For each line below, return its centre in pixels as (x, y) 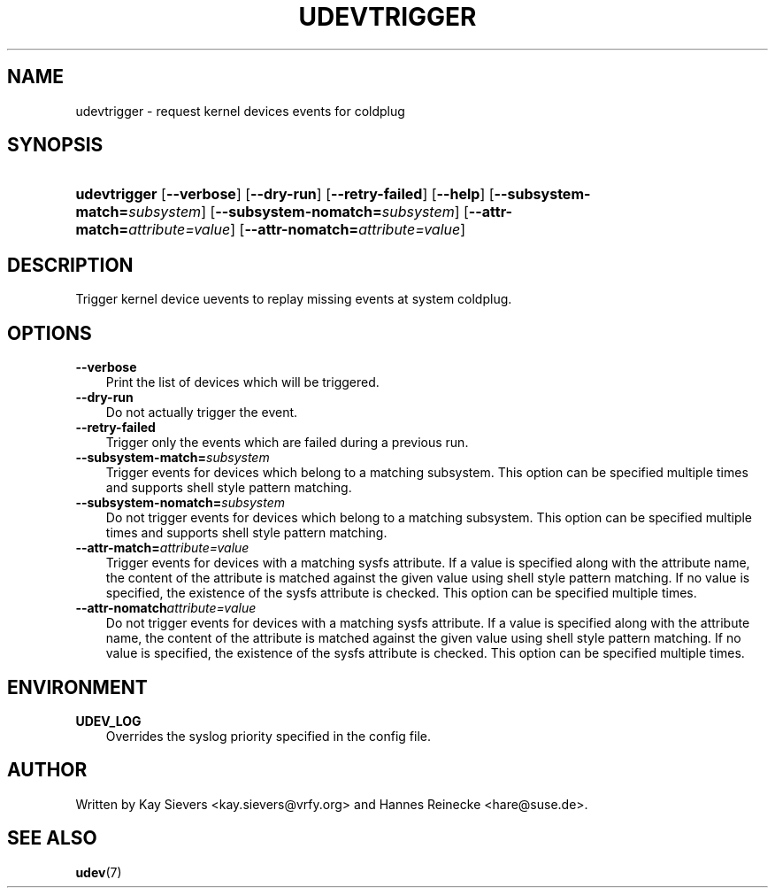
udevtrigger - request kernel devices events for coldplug (240, 111)
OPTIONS (50, 333)
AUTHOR (47, 770)
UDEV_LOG (108, 721)
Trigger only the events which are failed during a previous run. (287, 443)
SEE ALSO (52, 838)
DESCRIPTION (70, 265)
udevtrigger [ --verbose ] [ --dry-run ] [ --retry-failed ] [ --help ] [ (285, 194)
